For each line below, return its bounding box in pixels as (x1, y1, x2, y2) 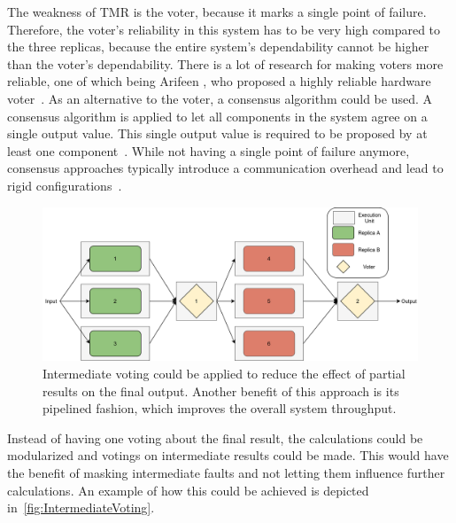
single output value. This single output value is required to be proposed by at (7, 124, 428, 143)
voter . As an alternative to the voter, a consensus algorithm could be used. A (7, 89, 433, 107)
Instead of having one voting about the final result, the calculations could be (7, 428, 423, 447)
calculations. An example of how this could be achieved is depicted (7, 480, 369, 499)
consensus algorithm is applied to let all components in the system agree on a (7, 106, 428, 125)
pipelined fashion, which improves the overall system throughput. (43, 399, 397, 418)
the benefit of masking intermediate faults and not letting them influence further (7, 464, 445, 481)
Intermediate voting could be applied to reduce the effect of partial (43, 364, 406, 383)
